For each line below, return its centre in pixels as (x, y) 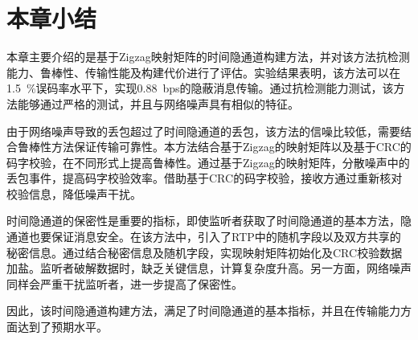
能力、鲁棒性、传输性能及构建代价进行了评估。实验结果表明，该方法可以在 (203, 72)
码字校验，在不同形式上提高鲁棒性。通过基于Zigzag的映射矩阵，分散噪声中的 (208, 162)
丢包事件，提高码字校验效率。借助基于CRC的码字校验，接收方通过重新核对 (205, 178)
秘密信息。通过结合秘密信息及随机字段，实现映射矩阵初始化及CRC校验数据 (205, 252)
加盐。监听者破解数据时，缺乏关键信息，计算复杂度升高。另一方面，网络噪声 (209, 268)
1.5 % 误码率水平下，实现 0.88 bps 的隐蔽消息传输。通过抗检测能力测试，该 (200, 88)
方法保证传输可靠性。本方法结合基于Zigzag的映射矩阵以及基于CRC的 (231, 147)
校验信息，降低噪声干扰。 (74, 193)
